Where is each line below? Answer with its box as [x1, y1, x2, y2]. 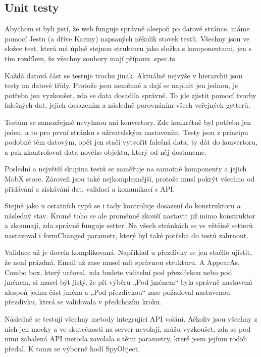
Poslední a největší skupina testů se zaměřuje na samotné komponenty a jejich [5, 163, 247, 174]
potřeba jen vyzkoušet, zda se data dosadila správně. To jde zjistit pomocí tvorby [5, 90, 256, 100]
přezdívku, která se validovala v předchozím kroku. [5, 296, 162, 307]
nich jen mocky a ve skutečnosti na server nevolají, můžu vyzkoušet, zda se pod [5, 323, 251, 334]
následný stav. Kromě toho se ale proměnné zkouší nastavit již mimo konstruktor [5, 210, 255, 220]
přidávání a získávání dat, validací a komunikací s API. [5, 183, 175, 194]
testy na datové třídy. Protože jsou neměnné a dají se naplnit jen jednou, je [5, 80, 238, 91]
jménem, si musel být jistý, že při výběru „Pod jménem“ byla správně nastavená [5, 277, 253, 287]
